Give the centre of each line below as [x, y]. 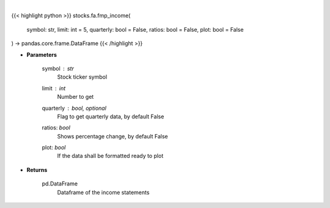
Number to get [75, 97]
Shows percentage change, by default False [112, 136]
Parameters [42, 54]
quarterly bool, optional [74, 108]
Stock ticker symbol [82, 77]
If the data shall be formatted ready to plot [110, 156]
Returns [37, 170]
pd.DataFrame [60, 184]
